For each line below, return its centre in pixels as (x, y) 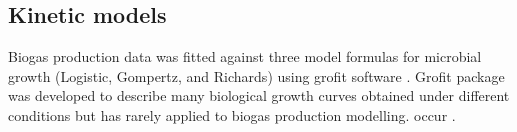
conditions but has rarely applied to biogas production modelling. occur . (232, 114)
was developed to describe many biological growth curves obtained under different (259, 95)
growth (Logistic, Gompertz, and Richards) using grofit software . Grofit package (256, 75)
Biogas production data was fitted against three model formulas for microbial (245, 56)
